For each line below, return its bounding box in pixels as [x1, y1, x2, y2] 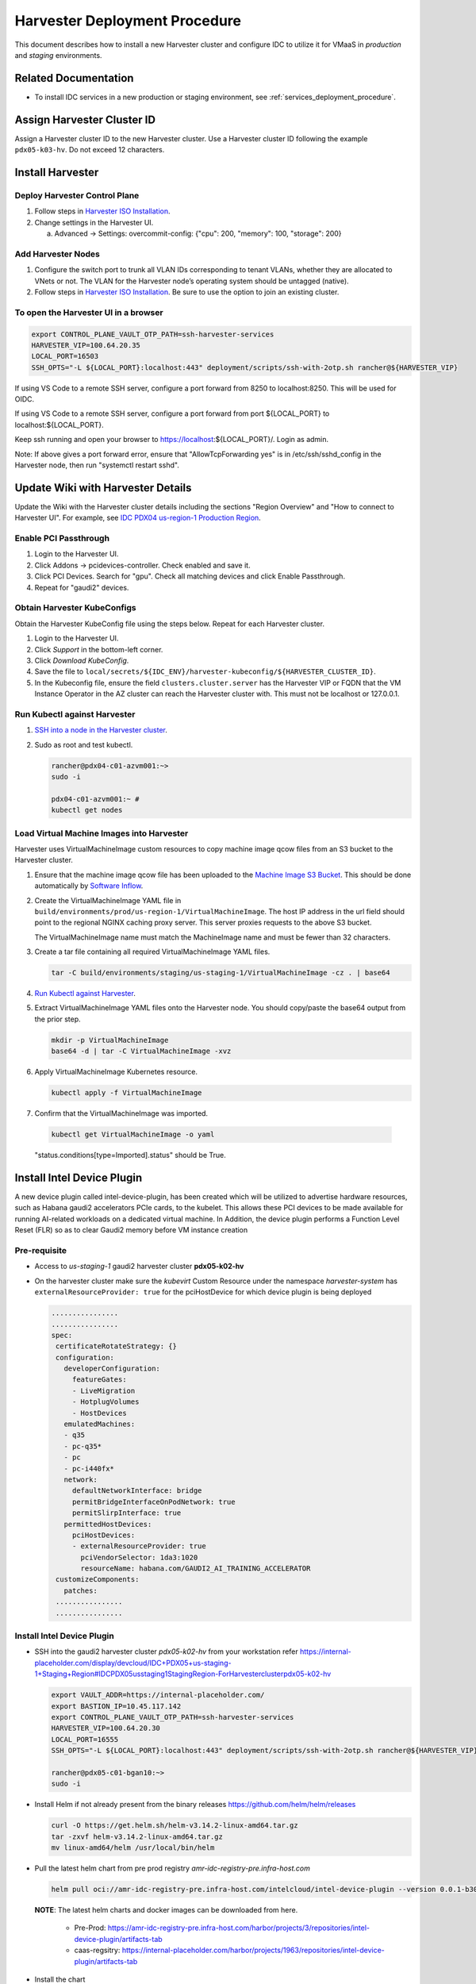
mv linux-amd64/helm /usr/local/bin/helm [51, 1844, 215, 1852]
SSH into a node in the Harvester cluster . [34, 725, 168, 735]
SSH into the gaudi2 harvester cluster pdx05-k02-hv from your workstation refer [34, 1647, 299, 1656]
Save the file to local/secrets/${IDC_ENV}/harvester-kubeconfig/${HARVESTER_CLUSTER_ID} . [34, 667, 376, 676]
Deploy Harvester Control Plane [14, 190, 140, 201]
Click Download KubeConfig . [34, 656, 129, 665]
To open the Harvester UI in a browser [14, 306, 163, 317]
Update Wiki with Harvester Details [14, 481, 192, 494]
